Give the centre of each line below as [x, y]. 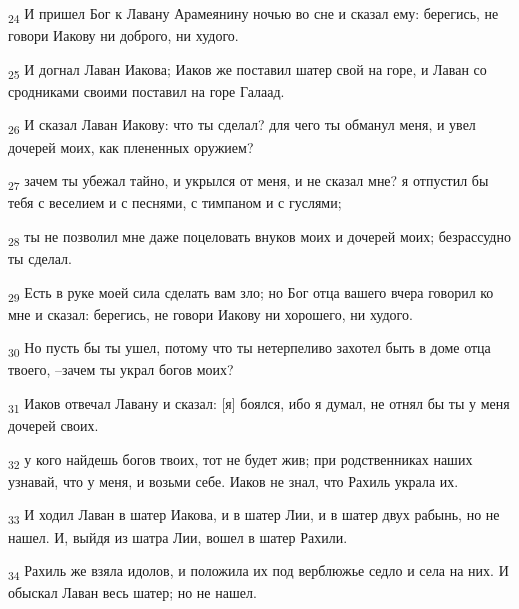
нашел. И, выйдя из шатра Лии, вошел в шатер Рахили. [178, 536]
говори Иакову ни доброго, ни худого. [123, 35]
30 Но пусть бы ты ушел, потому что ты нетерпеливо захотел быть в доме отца [249, 349]
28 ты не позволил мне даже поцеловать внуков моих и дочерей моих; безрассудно [259, 237]
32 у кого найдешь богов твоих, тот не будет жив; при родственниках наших [240, 460]
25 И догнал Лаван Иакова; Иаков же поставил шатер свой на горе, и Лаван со [247, 70]
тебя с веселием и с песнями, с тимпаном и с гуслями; [175, 202]
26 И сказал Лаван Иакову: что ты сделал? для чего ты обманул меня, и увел [242, 126]
